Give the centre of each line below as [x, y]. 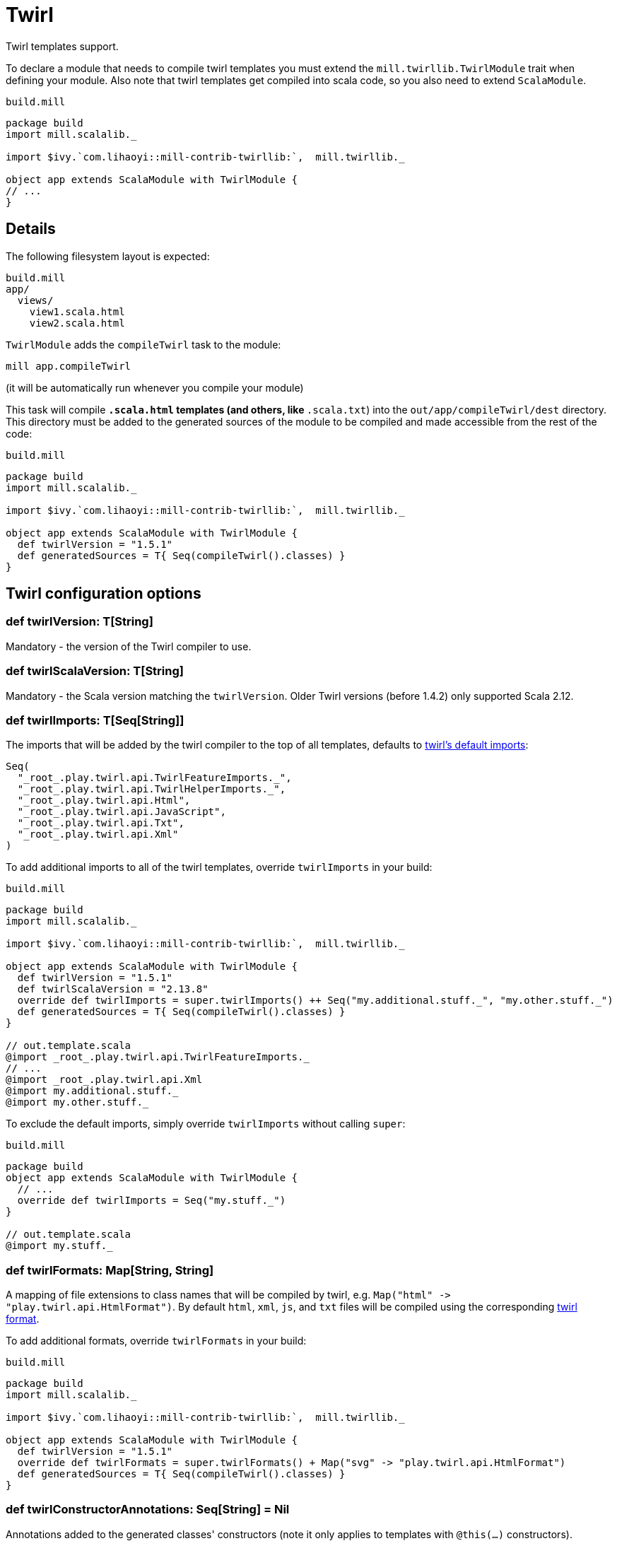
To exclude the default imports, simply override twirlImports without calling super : [206, 1124]
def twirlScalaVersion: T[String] [95, 671]
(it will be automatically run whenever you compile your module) [155, 387]
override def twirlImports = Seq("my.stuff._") [152, 1201]
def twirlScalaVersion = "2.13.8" [113, 989]
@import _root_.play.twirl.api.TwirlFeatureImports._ [158, 1057]
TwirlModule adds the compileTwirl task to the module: [143, 344]
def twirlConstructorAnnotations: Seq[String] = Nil [148, 1510]
